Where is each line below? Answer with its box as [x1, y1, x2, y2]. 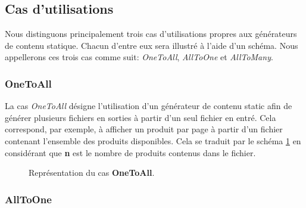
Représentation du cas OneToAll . [29, 166, 155, 179]
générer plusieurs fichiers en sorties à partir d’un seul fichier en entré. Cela [5, 111, 276, 123]
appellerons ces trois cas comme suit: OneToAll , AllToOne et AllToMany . [5, 51, 273, 63]
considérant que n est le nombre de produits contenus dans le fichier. [5, 146, 256, 159]
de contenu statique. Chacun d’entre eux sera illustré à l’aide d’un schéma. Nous [5, 39, 298, 51]
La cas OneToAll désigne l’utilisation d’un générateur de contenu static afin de [5, 100, 292, 112]
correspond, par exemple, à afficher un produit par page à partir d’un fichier [5, 123, 283, 135]
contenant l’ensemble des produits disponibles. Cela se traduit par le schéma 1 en [5, 134, 301, 147]
